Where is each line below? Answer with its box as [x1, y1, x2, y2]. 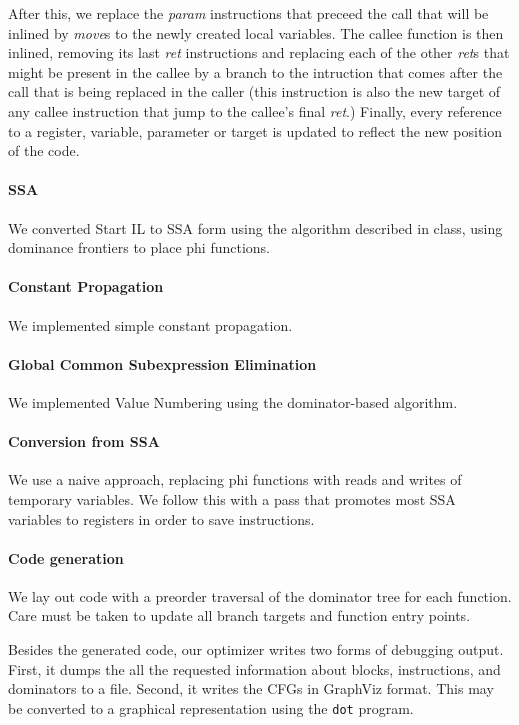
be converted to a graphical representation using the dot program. [8, 697, 414, 718]
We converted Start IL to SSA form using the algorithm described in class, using [8, 217, 503, 238]
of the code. [8, 140, 80, 161]
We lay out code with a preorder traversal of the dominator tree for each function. [8, 585, 512, 606]
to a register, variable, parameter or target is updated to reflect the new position [8, 120, 503, 141]
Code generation [8, 547, 124, 568]
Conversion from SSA [8, 431, 160, 452]
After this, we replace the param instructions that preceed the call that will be [8, 3, 489, 23]
